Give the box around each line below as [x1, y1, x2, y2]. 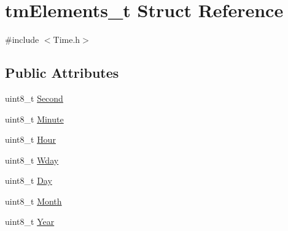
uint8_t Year [5, 215, 55, 228]
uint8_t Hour [5, 133, 56, 146]
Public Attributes [5, 63, 119, 82]
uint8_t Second [5, 91, 63, 104]
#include [5, 33, 39, 46]
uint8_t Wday [5, 153, 59, 166]
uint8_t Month [5, 194, 62, 207]
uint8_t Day [5, 174, 52, 187]
